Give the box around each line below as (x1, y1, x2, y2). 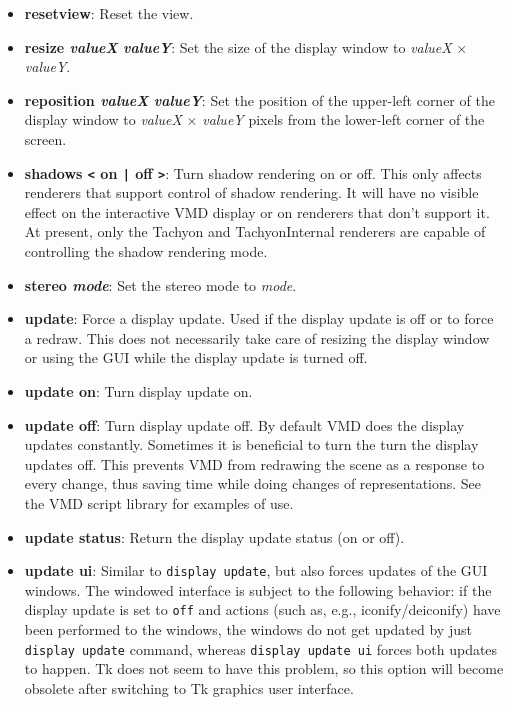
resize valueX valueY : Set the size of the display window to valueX (24, 36, 452, 57)
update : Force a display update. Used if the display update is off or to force (24, 308, 494, 329)
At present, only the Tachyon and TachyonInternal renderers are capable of (24, 221, 486, 242)
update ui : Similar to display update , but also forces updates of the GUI (24, 560, 488, 581)
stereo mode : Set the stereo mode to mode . (24, 274, 297, 295)
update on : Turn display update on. (24, 380, 253, 401)
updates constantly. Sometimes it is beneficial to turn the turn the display (24, 434, 479, 455)
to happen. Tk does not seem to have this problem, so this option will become (24, 658, 504, 679)
